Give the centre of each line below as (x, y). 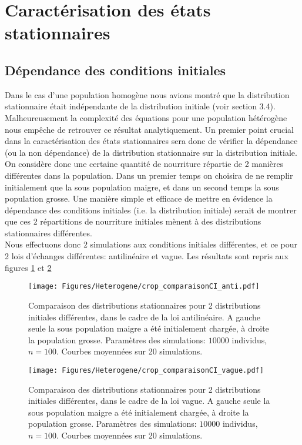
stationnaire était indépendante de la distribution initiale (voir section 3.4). (140, 106)
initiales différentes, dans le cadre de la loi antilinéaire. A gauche (145, 317)
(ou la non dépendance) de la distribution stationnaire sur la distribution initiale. (151, 152)
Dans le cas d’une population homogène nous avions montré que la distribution (147, 94)
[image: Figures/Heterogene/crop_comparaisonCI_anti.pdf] (144, 287)
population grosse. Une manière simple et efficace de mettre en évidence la (139, 198)
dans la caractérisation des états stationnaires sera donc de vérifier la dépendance (151, 141)
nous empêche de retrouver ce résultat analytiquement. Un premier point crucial (149, 129)
